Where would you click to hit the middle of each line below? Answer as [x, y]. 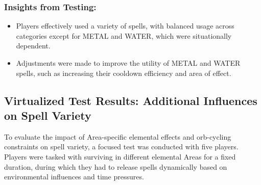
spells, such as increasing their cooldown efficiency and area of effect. [124, 73]
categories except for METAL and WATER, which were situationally [124, 35]
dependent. [33, 46]
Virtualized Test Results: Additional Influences [131, 100]
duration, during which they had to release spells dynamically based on [116, 166]
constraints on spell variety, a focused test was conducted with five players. [121, 147]
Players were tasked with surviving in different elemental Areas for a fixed [120, 156]
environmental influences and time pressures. [74, 177]
